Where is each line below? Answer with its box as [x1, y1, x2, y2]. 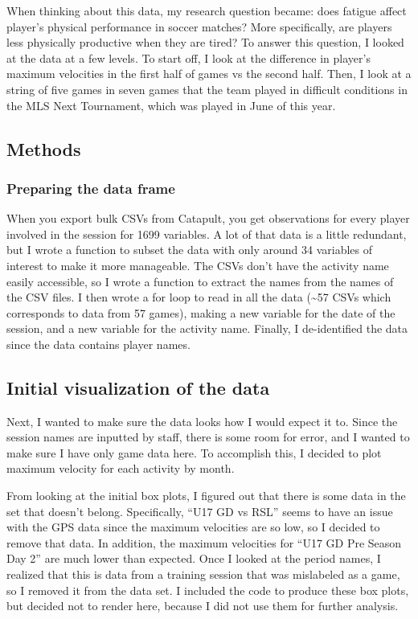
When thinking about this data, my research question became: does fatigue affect [6, 2, 407, 18]
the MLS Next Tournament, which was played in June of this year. [6, 96, 336, 113]
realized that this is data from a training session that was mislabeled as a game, [6, 566, 400, 583]
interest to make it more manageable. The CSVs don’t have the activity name [6, 256, 389, 273]
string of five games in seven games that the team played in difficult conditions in [6, 80, 408, 97]
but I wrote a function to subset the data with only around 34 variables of [6, 241, 372, 258]
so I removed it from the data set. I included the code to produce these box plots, [6, 581, 409, 598]
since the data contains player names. [6, 335, 191, 352]
